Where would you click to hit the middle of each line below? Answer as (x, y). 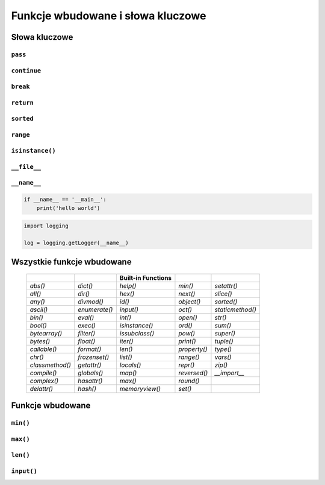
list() (126, 357)
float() (86, 341)
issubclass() (137, 333)
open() (188, 317)
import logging (46, 226)
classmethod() (51, 365)
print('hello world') (68, 208)
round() (189, 381)
